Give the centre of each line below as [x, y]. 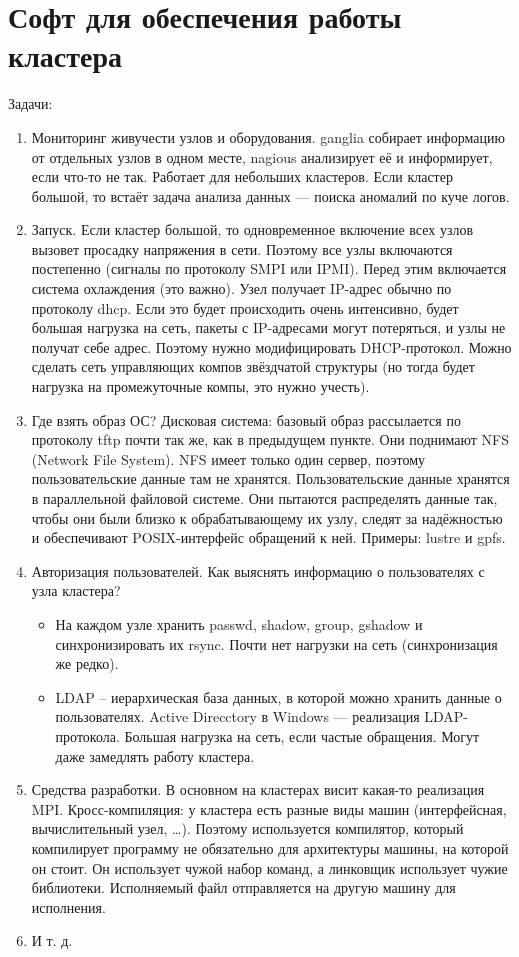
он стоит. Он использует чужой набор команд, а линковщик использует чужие [269, 867]
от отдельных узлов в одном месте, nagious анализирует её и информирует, [262, 156]
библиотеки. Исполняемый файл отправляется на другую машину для [243, 887]
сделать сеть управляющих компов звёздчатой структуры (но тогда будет [253, 366]
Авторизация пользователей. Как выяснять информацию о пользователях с [258, 570]
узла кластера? [76, 590]
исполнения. [68, 906]
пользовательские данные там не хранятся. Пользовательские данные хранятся [270, 478]
